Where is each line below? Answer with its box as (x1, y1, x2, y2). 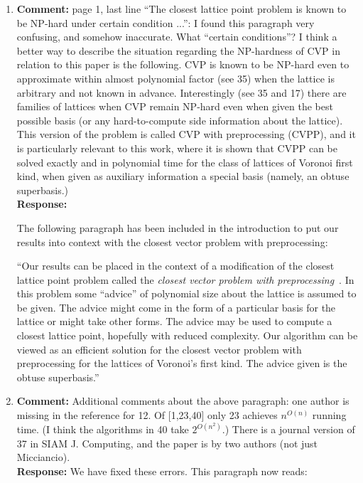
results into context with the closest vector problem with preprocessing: (16, 234, 328, 249)
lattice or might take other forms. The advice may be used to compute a (16, 314, 332, 329)
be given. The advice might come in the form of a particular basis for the (16, 299, 336, 314)
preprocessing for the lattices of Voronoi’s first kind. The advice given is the (16, 356, 347, 371)
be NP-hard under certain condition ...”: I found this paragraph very (16, 15, 315, 30)
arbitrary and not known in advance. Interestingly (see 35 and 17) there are (16, 85, 347, 100)
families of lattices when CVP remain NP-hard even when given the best (16, 99, 333, 114)
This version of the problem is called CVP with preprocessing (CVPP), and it (16, 127, 356, 142)
